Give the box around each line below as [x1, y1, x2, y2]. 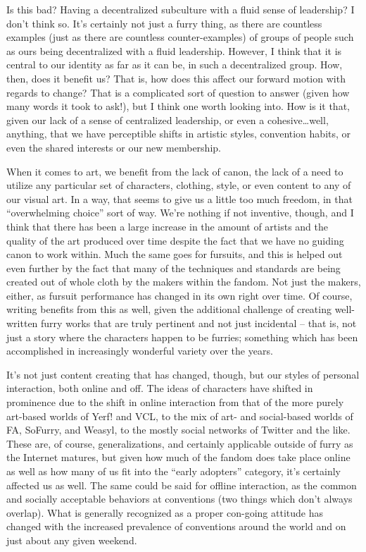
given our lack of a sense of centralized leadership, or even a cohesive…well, [6, 112, 329, 127]
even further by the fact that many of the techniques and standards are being [6, 260, 341, 275]
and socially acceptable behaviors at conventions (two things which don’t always [6, 491, 353, 506]
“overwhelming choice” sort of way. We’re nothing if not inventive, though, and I [6, 205, 354, 220]
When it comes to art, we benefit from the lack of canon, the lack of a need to [6, 164, 343, 178]
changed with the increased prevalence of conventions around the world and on [6, 519, 346, 534]
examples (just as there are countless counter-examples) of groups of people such [6, 30, 354, 44]
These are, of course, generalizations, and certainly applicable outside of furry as [6, 436, 353, 450]
